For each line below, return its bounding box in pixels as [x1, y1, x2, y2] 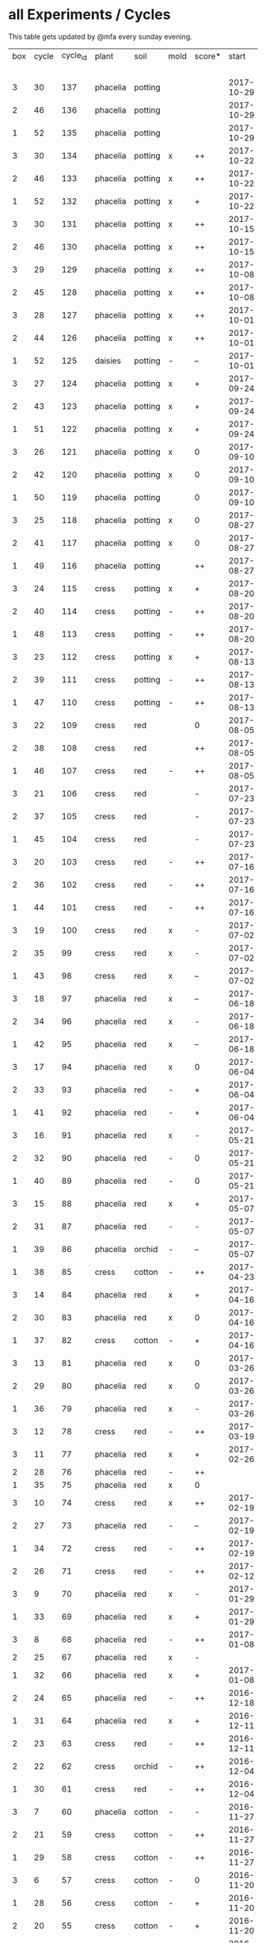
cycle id [61, 49, 87, 63]
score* [194, 50, 222, 61]
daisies [94, 355, 121, 366]
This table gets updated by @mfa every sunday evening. [8, 32, 192, 41]
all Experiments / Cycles [8, 6, 171, 24]
